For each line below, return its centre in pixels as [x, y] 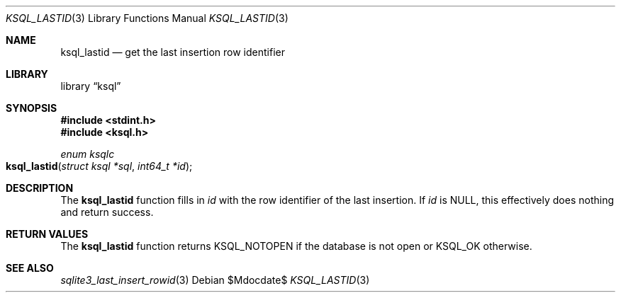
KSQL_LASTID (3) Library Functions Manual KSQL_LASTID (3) [147, 18]
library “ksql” [91, 86]
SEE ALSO [30, 268]
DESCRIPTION [40, 188]
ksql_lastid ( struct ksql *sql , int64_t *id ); [99, 166]
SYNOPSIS [32, 108]
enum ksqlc [88, 154]
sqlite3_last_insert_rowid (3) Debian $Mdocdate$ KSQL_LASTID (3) [215, 280]
